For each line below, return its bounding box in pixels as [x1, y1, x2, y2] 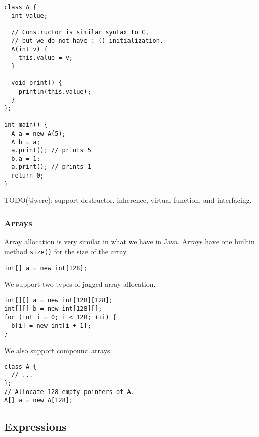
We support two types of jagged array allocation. [4, 279, 156, 289]
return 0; [11, 172, 44, 180]
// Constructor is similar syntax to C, [11, 28, 149, 36]
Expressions [4, 419, 67, 434]
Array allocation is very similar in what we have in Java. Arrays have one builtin [4, 236, 255, 247]
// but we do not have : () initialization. [11, 37, 163, 45]
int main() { [4, 121, 48, 129]
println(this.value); [18, 88, 91, 95]
